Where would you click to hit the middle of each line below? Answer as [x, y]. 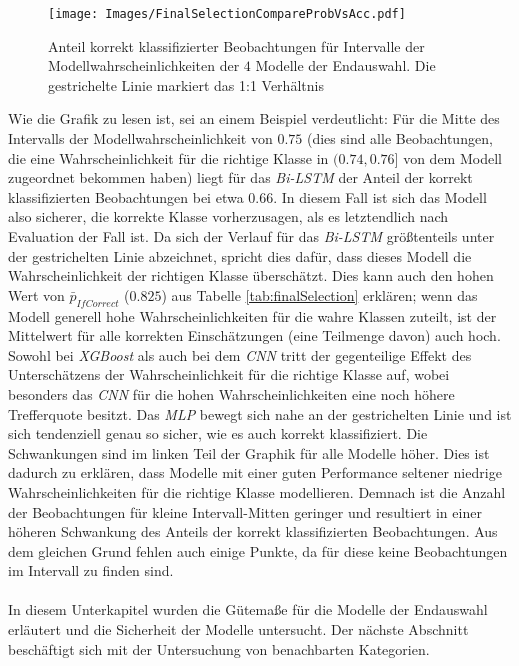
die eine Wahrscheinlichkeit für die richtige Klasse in [168, 157]
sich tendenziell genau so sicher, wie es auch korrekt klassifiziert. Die [218, 433]
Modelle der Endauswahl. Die [345, 65]
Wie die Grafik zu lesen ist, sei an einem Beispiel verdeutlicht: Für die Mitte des [254, 118]
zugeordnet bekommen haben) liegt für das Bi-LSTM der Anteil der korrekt [240, 177]
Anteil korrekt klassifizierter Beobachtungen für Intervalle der [236, 45]
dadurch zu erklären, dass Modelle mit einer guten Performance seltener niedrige [255, 472]
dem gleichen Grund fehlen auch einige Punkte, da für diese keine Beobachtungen [258, 550]
